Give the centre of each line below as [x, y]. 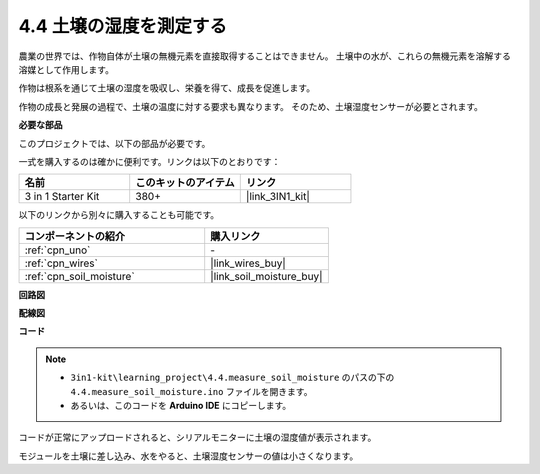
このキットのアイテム [185, 183]
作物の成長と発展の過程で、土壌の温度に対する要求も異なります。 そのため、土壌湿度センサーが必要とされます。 [251, 106]
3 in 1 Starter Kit [62, 197]
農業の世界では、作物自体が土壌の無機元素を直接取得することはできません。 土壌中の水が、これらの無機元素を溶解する [265, 56]
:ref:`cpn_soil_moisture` [79, 276]
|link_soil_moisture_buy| [266, 276]
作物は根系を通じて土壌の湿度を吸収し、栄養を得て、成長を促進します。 [166, 88]
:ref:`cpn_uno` [57, 250]
